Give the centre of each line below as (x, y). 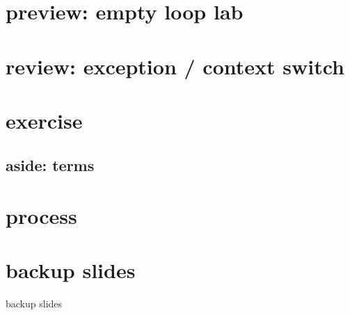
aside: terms (50, 164)
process (41, 216)
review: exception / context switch (175, 66)
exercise (44, 120)
